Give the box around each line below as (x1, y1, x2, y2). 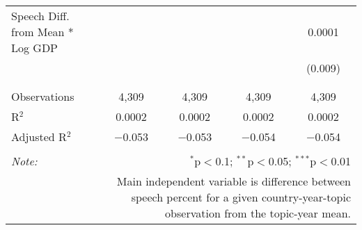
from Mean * (11, 24, 74, 40)
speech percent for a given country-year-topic (131, 189, 351, 205)
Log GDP (11, 40, 58, 56)
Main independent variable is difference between (116, 173, 351, 189)
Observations (11, 88, 74, 104)
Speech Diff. (11, 8, 70, 24)
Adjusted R (11, 129, 67, 145)
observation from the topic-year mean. (165, 205, 351, 221)
